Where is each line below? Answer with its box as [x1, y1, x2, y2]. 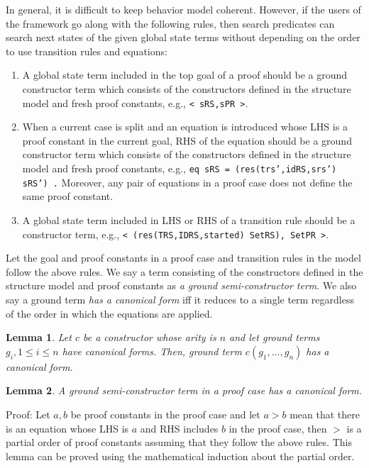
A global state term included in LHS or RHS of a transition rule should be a [22, 212, 356, 227]
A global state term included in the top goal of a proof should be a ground [22, 67, 348, 82]
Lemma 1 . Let [6, 330, 72, 345]
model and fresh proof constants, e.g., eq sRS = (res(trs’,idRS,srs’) [22, 161, 337, 175]
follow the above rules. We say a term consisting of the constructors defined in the [6, 264, 363, 279]
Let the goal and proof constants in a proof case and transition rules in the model [6, 250, 361, 265]
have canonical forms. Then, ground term [62, 343, 242, 358]
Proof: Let [6, 406, 50, 421]
